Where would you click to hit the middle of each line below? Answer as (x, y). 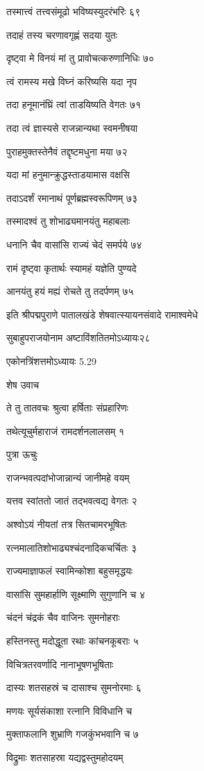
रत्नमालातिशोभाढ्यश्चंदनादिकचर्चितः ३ (71, 547)
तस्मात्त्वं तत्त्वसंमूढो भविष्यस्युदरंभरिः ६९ (74, 11)
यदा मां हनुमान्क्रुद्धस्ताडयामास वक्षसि (68, 175)
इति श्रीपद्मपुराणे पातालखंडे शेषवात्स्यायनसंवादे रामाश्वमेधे (102, 314)
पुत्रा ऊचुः (22, 454)
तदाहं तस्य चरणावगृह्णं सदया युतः (62, 34)
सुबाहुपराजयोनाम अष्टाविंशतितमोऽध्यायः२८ (78, 338)
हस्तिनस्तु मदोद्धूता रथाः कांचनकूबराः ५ (73, 641)
